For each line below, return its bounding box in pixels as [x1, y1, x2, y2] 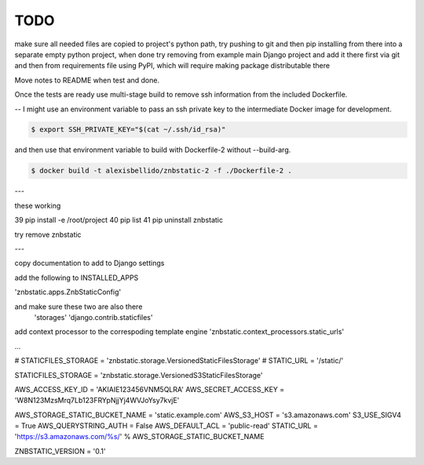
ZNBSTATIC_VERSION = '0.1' [14, 446, 106, 456]
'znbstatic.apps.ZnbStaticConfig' [14, 287, 122, 297]
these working [14, 201, 61, 210]
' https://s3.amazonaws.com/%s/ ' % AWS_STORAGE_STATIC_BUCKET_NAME [14, 432, 265, 441]
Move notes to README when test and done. [14, 75, 160, 85]
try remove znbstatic [14, 230, 82, 239]
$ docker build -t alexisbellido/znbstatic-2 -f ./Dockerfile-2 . [31, 166, 292, 176]
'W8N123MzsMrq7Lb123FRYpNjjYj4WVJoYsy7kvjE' [14, 396, 180, 405]
